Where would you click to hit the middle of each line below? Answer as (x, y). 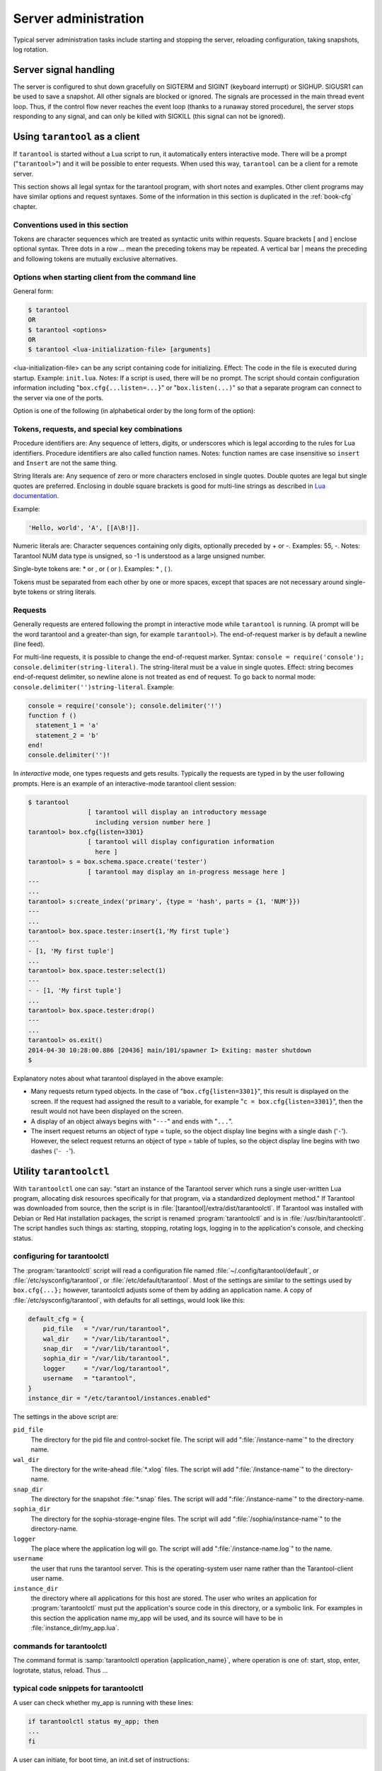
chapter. (25, 206)
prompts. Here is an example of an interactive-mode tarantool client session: (125, 783)
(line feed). (29, 644)
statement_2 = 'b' (67, 735)
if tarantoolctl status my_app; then (93, 1721)
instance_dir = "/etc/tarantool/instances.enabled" (120, 1398)
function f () (52, 715)
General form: (33, 291)
